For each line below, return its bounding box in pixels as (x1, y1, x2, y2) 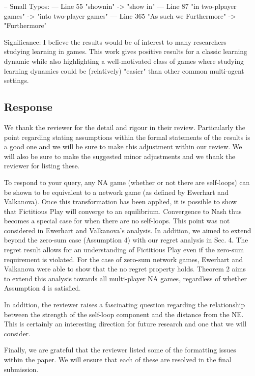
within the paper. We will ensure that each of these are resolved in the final (4, 354, 231, 365)
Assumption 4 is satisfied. (4, 283, 81, 293)
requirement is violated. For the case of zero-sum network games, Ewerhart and (4, 254, 243, 264)
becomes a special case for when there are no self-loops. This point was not (4, 215, 230, 226)
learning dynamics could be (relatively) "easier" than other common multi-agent (4, 65, 244, 76)
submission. (4, 364, 39, 374)
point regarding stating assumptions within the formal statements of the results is (4, 132, 251, 142)
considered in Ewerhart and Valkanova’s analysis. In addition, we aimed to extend (4, 225, 252, 235)
